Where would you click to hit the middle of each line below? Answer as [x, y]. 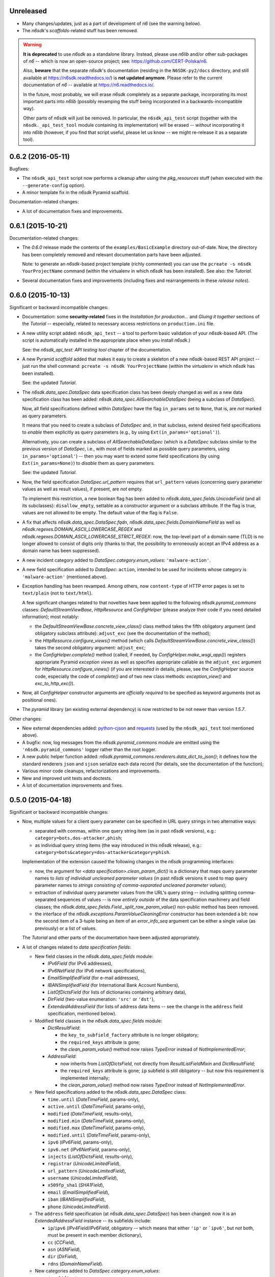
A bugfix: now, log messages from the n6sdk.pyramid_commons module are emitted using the [121, 742]
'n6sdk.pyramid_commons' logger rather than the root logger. [89, 750]
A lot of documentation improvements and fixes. [73, 785]
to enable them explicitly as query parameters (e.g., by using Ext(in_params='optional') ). [121, 432]
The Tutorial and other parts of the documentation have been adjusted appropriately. [111, 938]
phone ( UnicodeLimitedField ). [79, 1207]
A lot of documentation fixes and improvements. [73, 211]
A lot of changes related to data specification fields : [77, 947]
